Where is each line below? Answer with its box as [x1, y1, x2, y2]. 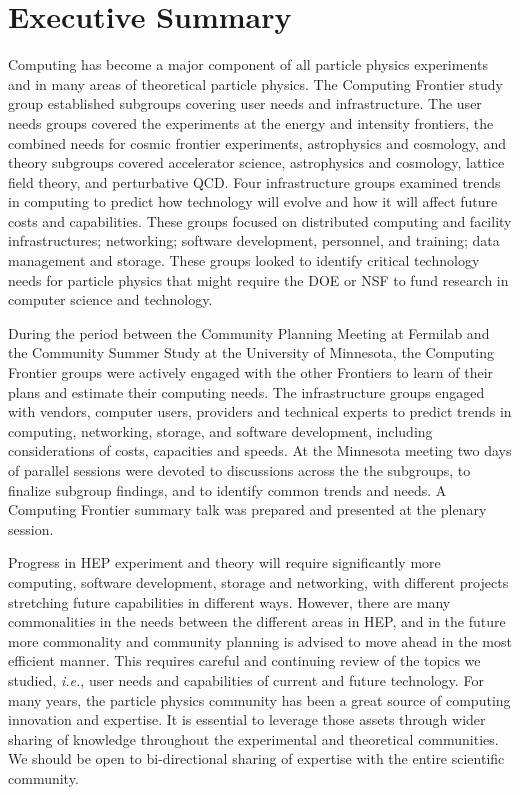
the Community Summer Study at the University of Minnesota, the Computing [8, 342, 494, 363]
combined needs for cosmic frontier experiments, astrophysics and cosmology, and [8, 132, 507, 153]
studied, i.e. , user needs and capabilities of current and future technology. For [8, 669, 484, 690]
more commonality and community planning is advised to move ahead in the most [8, 630, 512, 651]
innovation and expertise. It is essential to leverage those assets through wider [8, 709, 486, 730]
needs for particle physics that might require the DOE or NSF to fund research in [8, 269, 509, 290]
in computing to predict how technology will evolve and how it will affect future [8, 191, 498, 212]
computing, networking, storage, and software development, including [8, 420, 433, 441]
